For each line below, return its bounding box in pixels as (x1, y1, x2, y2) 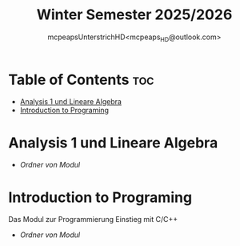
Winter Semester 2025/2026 (36, 6, 233, 24)
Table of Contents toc (8, 71, 154, 89)
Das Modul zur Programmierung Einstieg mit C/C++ (8, 215, 178, 224)
